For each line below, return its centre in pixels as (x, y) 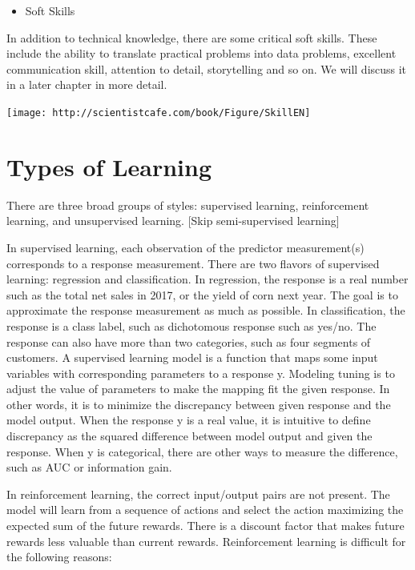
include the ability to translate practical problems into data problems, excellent (201, 53)
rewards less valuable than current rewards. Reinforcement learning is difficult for (206, 541)
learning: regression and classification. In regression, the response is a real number (207, 279)
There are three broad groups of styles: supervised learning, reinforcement (188, 205)
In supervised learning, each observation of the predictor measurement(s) (185, 247)
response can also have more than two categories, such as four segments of (189, 341)
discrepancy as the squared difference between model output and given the (189, 436)
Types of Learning (109, 166)
